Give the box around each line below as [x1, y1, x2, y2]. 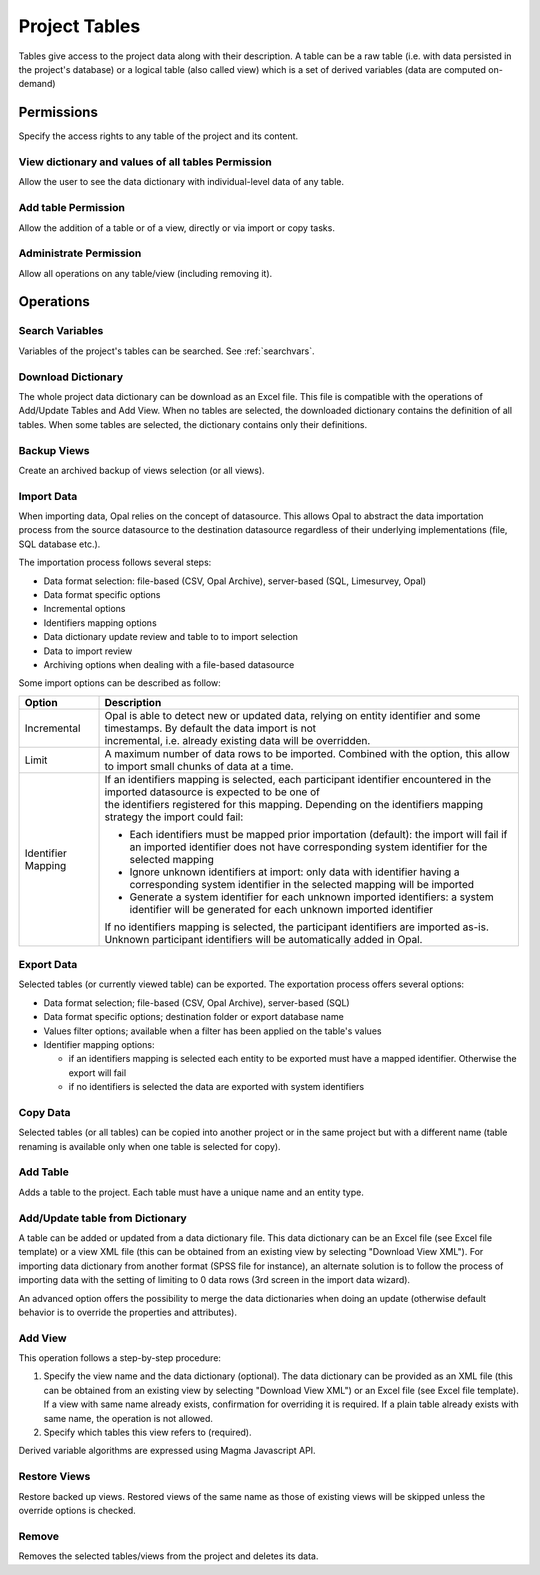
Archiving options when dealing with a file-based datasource [43, 658, 295, 670]
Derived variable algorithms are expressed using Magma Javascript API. [18, 1445, 316, 1457]
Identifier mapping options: [43, 1039, 155, 1051]
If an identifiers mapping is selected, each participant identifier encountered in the [104, 772, 492, 786]
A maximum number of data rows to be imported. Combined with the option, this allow [104, 746, 510, 760]
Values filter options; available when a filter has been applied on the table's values [43, 1025, 382, 1037]
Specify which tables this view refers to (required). [43, 1426, 252, 1439]
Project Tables [18, 15, 141, 37]
